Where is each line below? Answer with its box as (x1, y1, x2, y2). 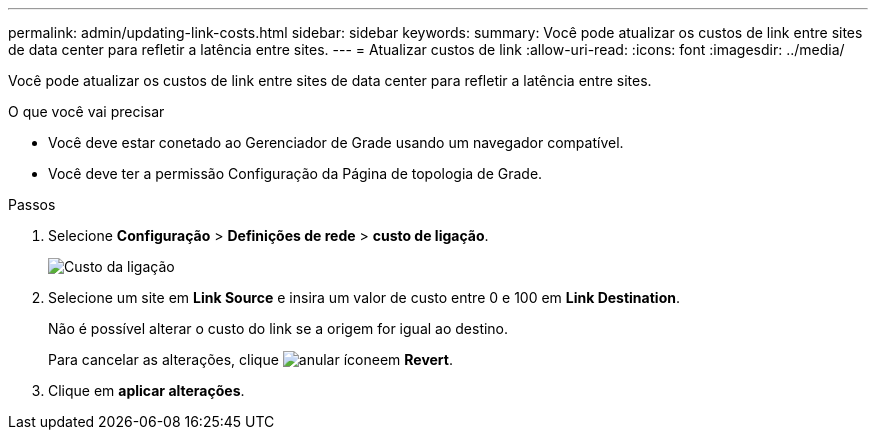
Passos (8, 196, 56, 213)
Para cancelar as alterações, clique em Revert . (48, 351, 454, 368)
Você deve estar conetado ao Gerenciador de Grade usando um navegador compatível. (48, 134, 624, 151)
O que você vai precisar (8, 103, 165, 120)
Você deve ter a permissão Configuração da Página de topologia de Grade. (48, 165, 543, 182)
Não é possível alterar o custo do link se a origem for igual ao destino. (48, 320, 509, 337)
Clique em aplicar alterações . (48, 382, 245, 399)
